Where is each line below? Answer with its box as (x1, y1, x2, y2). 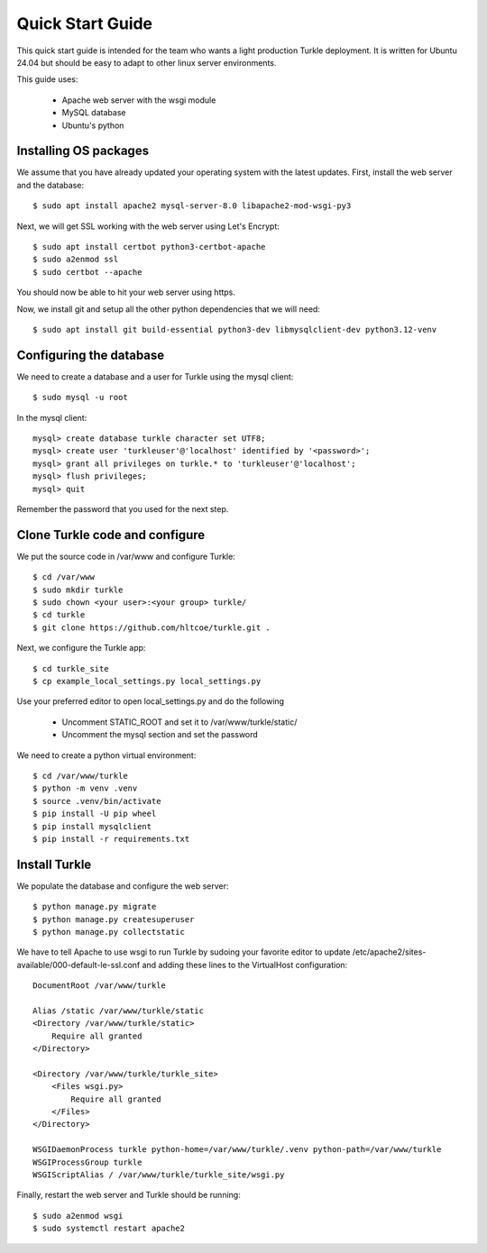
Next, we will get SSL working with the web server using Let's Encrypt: (16, 221, 280, 232)
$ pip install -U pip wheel (32, 809, 157, 819)
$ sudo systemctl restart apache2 (32, 1223, 185, 1234)
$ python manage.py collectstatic (32, 927, 185, 937)
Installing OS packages (16, 143, 149, 159)
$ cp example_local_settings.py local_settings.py (32, 676, 262, 686)
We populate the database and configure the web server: (16, 880, 229, 892)
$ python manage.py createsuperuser (32, 914, 195, 924)
